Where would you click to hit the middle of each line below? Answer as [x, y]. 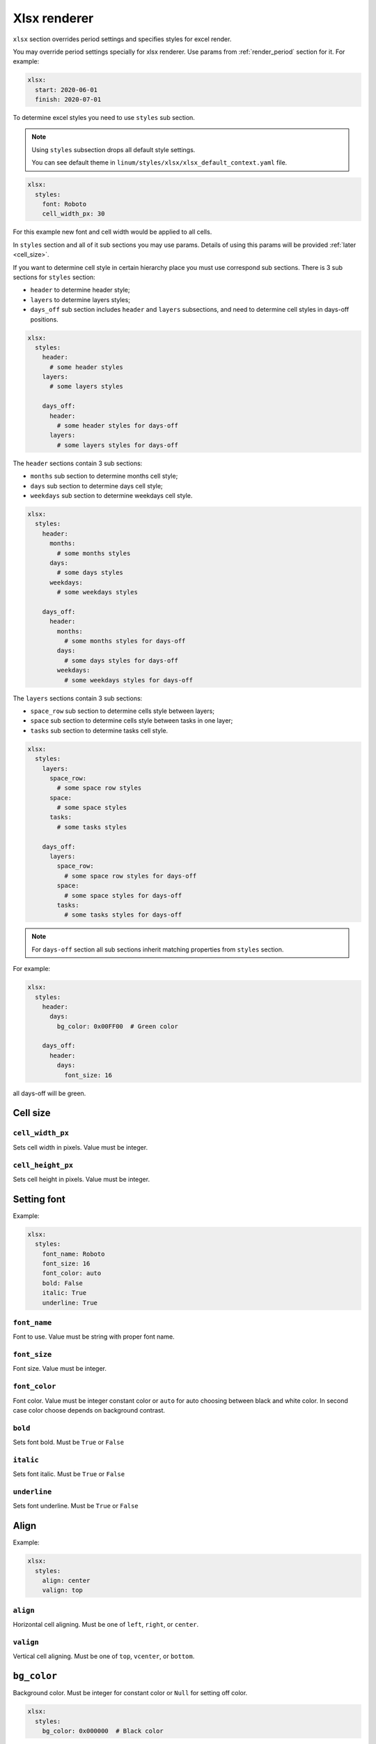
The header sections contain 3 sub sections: [78, 463]
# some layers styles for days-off [118, 445]
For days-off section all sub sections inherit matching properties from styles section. [158, 949]
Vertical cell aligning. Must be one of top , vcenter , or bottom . [104, 1656]
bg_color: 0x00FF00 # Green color [118, 1026]
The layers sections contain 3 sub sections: [78, 698]
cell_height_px [43, 1165]
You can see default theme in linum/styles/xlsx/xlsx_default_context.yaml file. [159, 163]
